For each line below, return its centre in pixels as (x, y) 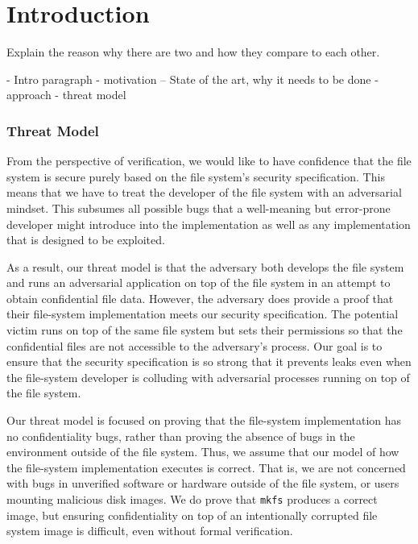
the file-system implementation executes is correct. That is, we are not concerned (206, 467)
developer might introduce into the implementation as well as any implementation (209, 224)
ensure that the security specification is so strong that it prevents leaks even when (209, 361)
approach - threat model (66, 95)
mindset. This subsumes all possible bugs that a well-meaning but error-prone (199, 208)
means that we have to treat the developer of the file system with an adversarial (204, 192)
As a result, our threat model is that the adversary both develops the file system (205, 266)
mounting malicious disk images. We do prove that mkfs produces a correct (192, 499)
